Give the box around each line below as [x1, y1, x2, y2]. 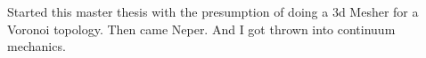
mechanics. [7, 37, 66, 55]
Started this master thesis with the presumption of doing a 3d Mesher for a [7, 3, 419, 20]
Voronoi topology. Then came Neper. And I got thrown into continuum [7, 19, 396, 38]
